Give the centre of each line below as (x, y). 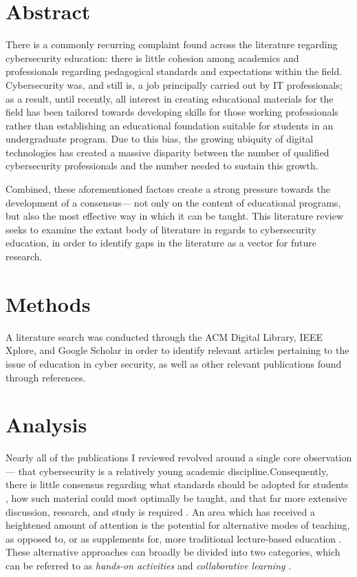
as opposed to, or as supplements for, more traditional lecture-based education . (174, 538)
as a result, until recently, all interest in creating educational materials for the (170, 98)
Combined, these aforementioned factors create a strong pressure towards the (168, 189)
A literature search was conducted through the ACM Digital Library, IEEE (164, 336)
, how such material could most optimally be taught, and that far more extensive (176, 498)
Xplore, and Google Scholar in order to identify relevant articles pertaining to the (177, 350)
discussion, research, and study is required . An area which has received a (160, 511)
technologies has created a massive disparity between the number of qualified (167, 152)
